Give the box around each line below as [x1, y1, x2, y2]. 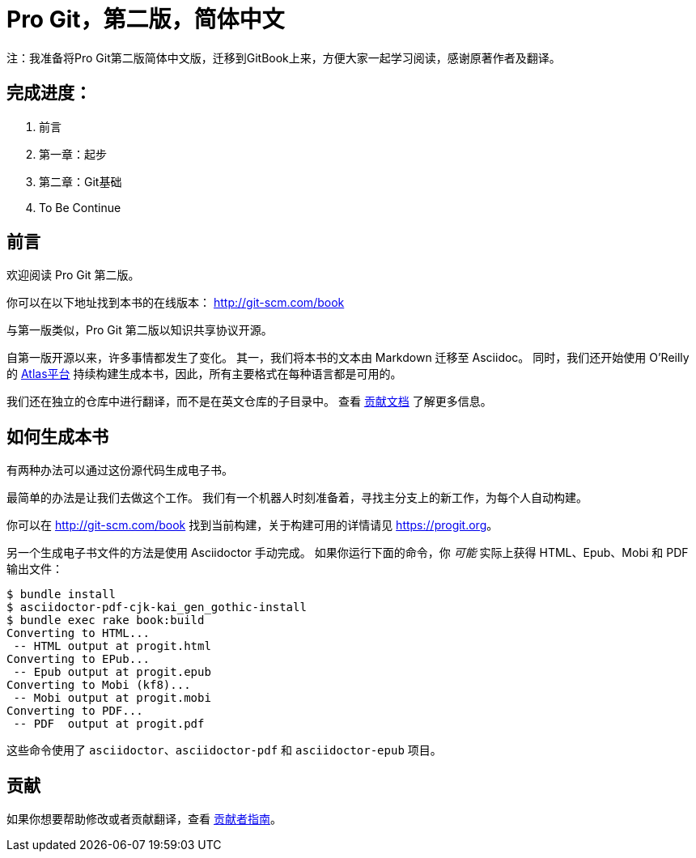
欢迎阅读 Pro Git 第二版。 [6, 268, 140, 282]
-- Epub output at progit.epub [13, 665, 211, 679]
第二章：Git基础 [39, 174, 122, 189]
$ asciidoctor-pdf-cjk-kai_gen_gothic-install [6, 601, 307, 614]
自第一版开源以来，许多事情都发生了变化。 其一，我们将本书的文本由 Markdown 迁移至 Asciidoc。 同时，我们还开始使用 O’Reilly [6, 350, 690, 365]
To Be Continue [39, 200, 121, 214]
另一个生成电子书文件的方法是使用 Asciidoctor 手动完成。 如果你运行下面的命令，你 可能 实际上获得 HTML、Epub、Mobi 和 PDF [6, 546, 689, 560]
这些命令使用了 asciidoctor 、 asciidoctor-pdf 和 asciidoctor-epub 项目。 [6, 743, 442, 758]
